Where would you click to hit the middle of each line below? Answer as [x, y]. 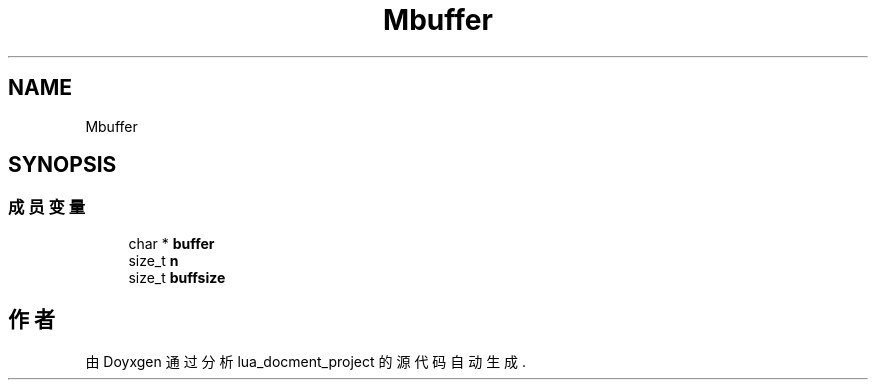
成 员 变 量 [47, 207]
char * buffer [171, 243]
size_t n [153, 260]
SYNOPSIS [62, 165]
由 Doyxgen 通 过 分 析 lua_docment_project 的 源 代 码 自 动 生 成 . [306, 361]
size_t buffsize [177, 277]
